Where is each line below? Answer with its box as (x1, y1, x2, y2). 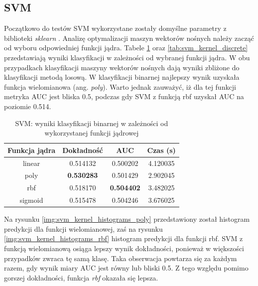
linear (22, 157, 40, 168)
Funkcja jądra (7, 144, 56, 155)
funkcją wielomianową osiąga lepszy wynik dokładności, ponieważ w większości (4, 243, 244, 253)
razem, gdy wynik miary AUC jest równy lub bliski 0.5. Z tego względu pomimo (4, 263, 249, 273)
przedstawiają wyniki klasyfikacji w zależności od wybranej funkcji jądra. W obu (4, 52, 250, 62)
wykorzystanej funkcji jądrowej (44, 128, 139, 138)
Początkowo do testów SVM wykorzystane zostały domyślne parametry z (4, 23, 227, 33)
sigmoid (19, 195, 43, 205)
